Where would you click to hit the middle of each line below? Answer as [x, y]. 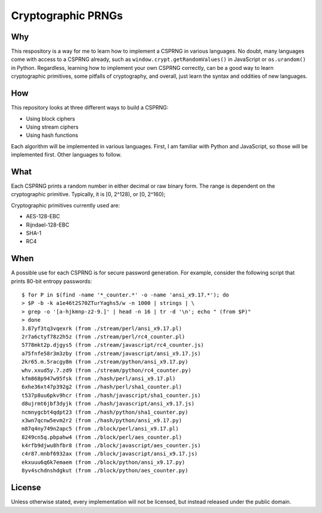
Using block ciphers [51, 118]
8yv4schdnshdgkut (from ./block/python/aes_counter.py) [105, 471]
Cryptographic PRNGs [67, 16]
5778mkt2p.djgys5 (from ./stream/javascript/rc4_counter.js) [113, 345]
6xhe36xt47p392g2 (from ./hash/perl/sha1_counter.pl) [102, 387]
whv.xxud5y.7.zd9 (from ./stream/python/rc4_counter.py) [107, 370]
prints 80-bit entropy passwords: [52, 281]
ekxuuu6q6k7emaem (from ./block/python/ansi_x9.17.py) [103, 462]
